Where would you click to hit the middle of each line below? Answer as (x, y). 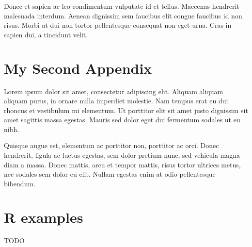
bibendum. (20, 183)
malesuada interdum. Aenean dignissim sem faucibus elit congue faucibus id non (123, 15)
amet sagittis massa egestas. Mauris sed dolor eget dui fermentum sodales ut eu (122, 120)
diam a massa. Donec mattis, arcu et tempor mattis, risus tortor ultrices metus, (122, 164)
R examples (44, 217)
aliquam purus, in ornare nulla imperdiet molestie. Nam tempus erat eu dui (116, 101)
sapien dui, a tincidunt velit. (46, 34)
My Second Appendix (78, 68)
